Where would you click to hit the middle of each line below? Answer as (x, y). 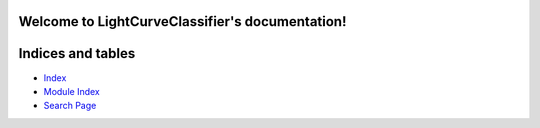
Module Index (71, 91)
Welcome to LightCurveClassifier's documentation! (182, 21)
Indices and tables (77, 53)
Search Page (70, 106)
